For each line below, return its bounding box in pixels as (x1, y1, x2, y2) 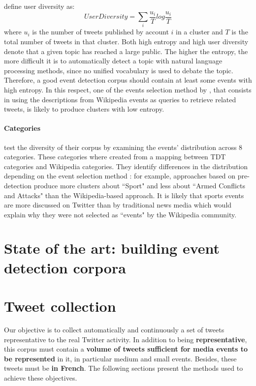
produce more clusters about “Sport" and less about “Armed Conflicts (33, 180, 245, 190)
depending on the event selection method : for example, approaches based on (4, 171, 236, 181)
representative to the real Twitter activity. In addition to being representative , (4, 334, 247, 344)
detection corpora (4, 257, 126, 277)
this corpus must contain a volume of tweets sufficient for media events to (4, 344, 248, 354)
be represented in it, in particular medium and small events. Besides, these (4, 353, 237, 363)
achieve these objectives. (4, 372, 77, 383)
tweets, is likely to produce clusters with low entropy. (4, 104, 164, 114)
